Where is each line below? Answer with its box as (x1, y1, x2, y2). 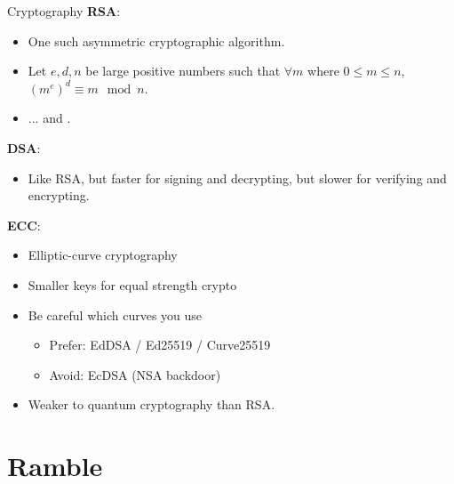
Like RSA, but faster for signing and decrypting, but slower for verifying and (28, 168, 447, 187)
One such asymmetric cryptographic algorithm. (28, 31, 285, 50)
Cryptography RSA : (7, 2, 121, 20)
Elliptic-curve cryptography (28, 246, 178, 264)
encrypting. (28, 186, 90, 205)
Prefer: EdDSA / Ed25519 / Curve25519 (49, 335, 271, 354)
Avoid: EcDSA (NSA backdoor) (49, 365, 221, 383)
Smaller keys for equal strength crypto (28, 275, 237, 294)
